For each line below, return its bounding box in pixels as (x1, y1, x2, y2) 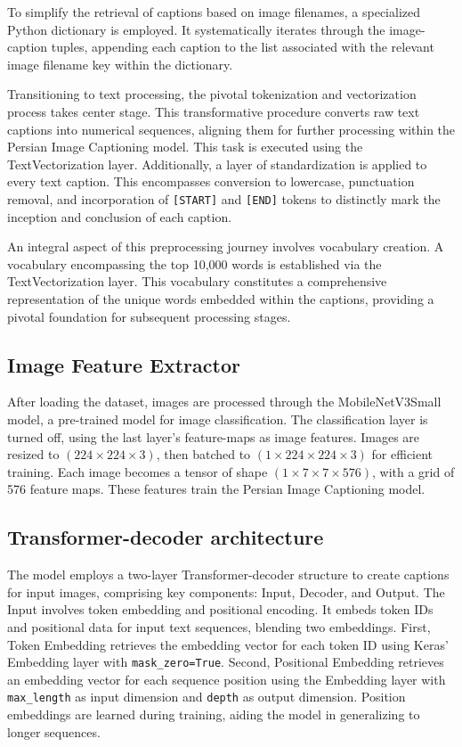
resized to (7, 445, 60, 464)
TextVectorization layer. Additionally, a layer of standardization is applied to (7, 154, 427, 173)
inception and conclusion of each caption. (7, 207, 232, 226)
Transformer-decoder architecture (7, 523, 324, 551)
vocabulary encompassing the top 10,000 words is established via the (7, 254, 382, 273)
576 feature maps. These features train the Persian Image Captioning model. (7, 480, 426, 498)
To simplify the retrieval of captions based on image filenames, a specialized (7, 3, 420, 21)
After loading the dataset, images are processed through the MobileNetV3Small (7, 392, 442, 411)
